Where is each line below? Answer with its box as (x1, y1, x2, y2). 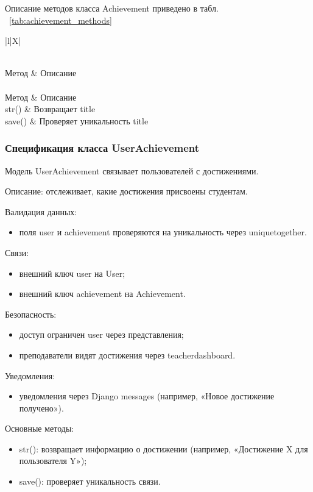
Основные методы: (5, 422, 74, 435)
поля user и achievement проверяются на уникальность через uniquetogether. (19, 226, 307, 238)
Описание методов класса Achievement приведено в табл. (5, 2, 219, 14)
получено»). (19, 401, 64, 414)
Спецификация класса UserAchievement (5, 140, 200, 155)
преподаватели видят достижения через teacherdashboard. (19, 348, 236, 361)
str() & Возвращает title (5, 102, 96, 115)
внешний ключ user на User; (19, 266, 125, 279)
